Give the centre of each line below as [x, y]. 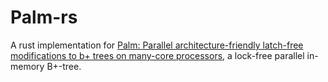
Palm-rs [44, 17]
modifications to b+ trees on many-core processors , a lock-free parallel [157, 55]
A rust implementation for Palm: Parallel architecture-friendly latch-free [157, 45]
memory [27, 66]
